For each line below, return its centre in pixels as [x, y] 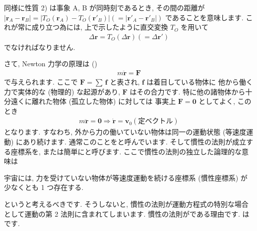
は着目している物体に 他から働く [200, 82]
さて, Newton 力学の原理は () [51, 64]
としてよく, [217, 101]
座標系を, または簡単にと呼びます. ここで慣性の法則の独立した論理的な [126, 151]
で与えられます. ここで [41, 82]
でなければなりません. [40, 47]
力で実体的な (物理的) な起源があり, [62, 91]
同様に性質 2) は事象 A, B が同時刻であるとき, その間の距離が [104, 7]
